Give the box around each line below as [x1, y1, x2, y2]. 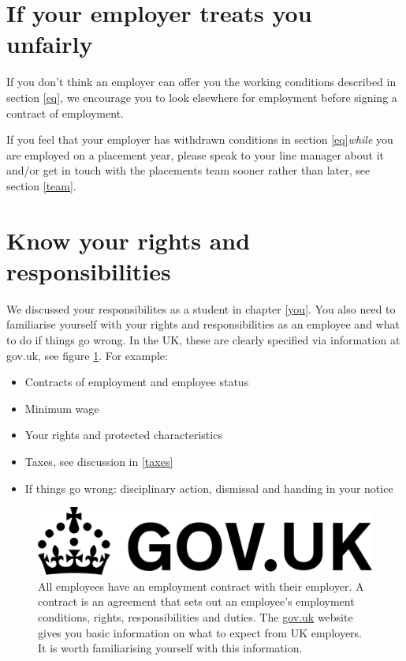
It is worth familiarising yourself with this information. [38, 640, 303, 656]
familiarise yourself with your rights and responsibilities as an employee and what [6, 316, 400, 332]
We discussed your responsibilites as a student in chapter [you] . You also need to [6, 300, 396, 317]
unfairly [6, 28, 93, 60]
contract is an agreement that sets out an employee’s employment [38, 593, 355, 610]
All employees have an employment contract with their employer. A [38, 577, 364, 594]
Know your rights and [6, 223, 251, 256]
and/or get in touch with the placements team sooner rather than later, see [6, 162, 371, 178]
